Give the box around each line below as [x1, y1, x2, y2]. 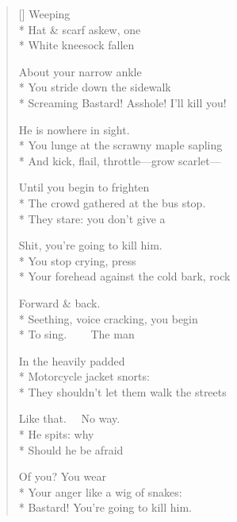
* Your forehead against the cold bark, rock [18, 268, 231, 284]
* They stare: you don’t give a [18, 210, 166, 226]
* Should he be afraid [18, 441, 124, 458]
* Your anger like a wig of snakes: [18, 483, 182, 500]
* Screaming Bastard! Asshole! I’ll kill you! [18, 94, 227, 110]
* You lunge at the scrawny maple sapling [18, 137, 223, 153]
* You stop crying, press [18, 252, 136, 269]
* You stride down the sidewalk [18, 79, 171, 95]
